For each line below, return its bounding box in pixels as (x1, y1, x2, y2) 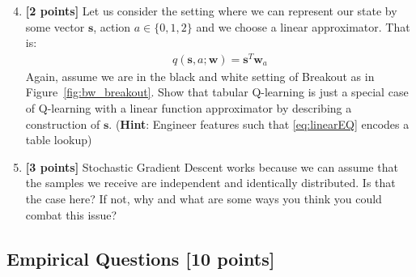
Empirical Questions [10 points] (6, 245, 275, 271)
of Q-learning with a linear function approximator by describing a (25, 100, 352, 117)
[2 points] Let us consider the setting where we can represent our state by (25, 2, 397, 19)
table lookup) (25, 131, 92, 148)
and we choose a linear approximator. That (196, 18, 410, 35)
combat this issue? (25, 206, 117, 223)
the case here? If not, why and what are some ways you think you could (25, 190, 382, 207)
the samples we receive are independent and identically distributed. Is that (25, 174, 396, 191)
